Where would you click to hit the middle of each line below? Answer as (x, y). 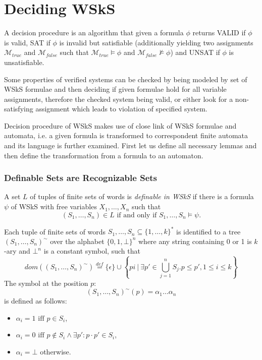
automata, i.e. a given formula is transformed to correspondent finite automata (126, 135)
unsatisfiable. (24, 62)
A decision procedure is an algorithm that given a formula (94, 33)
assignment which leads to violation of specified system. (121, 109)
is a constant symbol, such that (92, 251)
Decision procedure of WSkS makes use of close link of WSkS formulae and (120, 125)
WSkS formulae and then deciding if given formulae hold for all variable (115, 89)
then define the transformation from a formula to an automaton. (104, 155)
